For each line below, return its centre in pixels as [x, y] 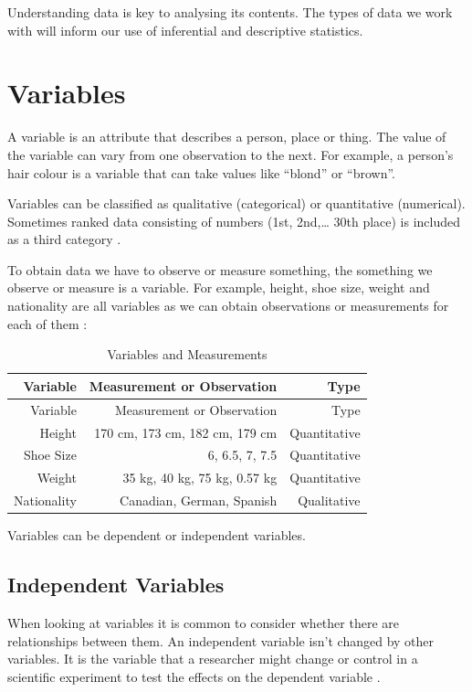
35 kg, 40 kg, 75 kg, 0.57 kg [200, 478]
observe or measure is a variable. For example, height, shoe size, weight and [219, 287]
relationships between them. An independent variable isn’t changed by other [221, 640]
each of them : [47, 323]
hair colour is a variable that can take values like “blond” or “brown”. [202, 172]
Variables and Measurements [187, 354]
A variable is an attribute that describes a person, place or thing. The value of [227, 137]
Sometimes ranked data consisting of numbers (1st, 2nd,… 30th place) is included [234, 221]
